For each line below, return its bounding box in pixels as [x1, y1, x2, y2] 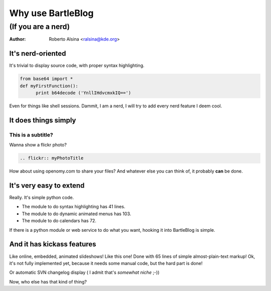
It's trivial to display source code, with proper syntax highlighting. [9, 63, 145, 69]
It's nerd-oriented [9, 49, 66, 58]
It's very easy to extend [9, 181, 85, 190]
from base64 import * [20, 76, 73, 82]
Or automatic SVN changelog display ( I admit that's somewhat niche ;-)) [9, 269, 160, 275]
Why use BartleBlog [9, 8, 94, 19]
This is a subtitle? [9, 131, 53, 138]
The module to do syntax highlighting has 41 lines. [22, 204, 125, 210]
